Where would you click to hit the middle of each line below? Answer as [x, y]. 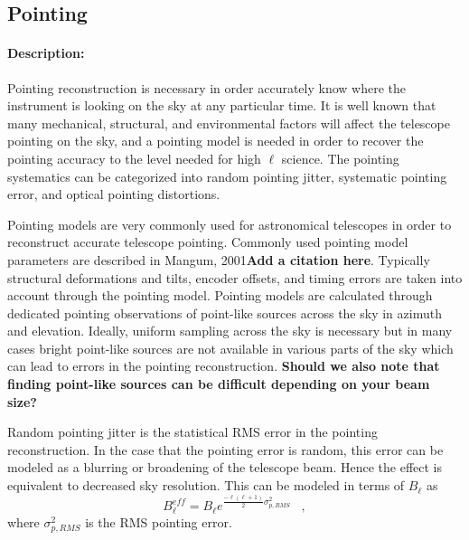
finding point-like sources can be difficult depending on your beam [219, 384]
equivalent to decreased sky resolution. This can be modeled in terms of [206, 485]
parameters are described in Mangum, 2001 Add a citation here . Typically [219, 259]
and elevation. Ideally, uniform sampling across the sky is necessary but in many [230, 331]
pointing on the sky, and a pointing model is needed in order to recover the [216, 141]
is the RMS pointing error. [159, 521]
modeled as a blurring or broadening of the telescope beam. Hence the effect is [225, 467]
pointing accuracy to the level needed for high [134, 158]
